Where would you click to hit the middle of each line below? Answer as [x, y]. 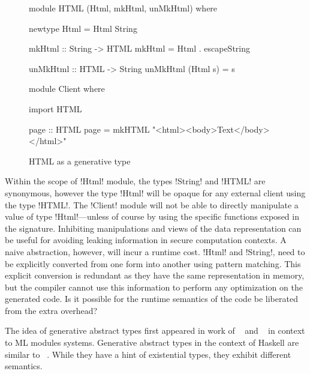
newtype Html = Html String [83, 28]
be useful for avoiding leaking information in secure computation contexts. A [146, 240]
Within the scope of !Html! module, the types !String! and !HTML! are [135, 181]
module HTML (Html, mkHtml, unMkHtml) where [123, 8]
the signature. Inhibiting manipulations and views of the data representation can [153, 228]
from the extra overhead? [51, 310]
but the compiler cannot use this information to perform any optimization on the [154, 287]
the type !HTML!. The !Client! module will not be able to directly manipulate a [152, 204]
